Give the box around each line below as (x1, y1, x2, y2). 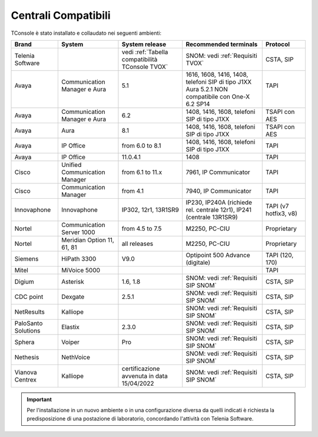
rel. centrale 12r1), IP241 (185, 205, 252, 213)
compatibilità (121, 55, 158, 63)
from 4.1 (121, 186, 144, 195)
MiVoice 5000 (61, 266, 100, 274)
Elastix (61, 323, 79, 331)
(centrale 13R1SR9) (185, 213, 238, 221)
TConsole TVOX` (121, 63, 168, 71)
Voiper (61, 338, 79, 346)
